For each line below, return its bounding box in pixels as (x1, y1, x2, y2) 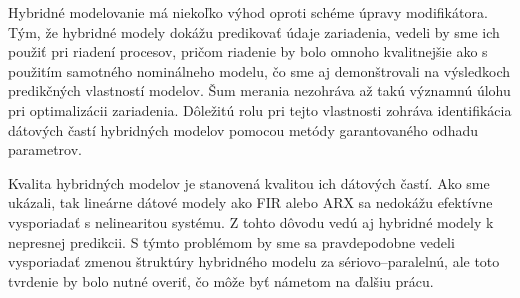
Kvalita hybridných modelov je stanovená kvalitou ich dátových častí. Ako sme (8, 172, 490, 193)
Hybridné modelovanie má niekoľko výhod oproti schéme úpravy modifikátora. (8, 2, 488, 22)
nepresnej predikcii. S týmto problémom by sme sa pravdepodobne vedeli (8, 231, 455, 252)
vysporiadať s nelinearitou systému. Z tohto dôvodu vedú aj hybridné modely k (8, 211, 494, 232)
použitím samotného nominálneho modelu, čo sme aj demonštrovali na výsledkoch (8, 60, 511, 81)
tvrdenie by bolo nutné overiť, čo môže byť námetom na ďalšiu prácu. (8, 270, 434, 291)
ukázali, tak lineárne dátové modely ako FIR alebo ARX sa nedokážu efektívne (8, 192, 493, 213)
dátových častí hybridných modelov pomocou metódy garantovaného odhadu (8, 119, 478, 140)
